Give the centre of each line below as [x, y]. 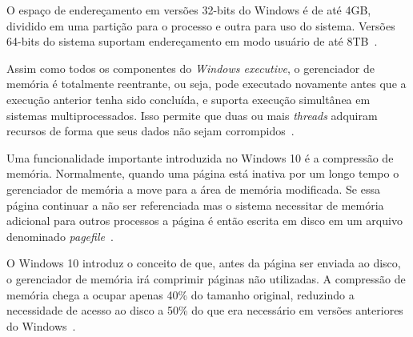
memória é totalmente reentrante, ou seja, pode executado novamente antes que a [206, 84]
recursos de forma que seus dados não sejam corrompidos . [150, 131]
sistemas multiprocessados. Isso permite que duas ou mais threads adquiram [192, 115]
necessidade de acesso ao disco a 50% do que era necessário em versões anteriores [205, 310]
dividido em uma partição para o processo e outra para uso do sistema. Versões [201, 25]
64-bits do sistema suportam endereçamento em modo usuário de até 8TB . [192, 41]
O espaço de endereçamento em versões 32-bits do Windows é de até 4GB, [189, 10]
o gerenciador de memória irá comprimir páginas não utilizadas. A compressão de [206, 278]
